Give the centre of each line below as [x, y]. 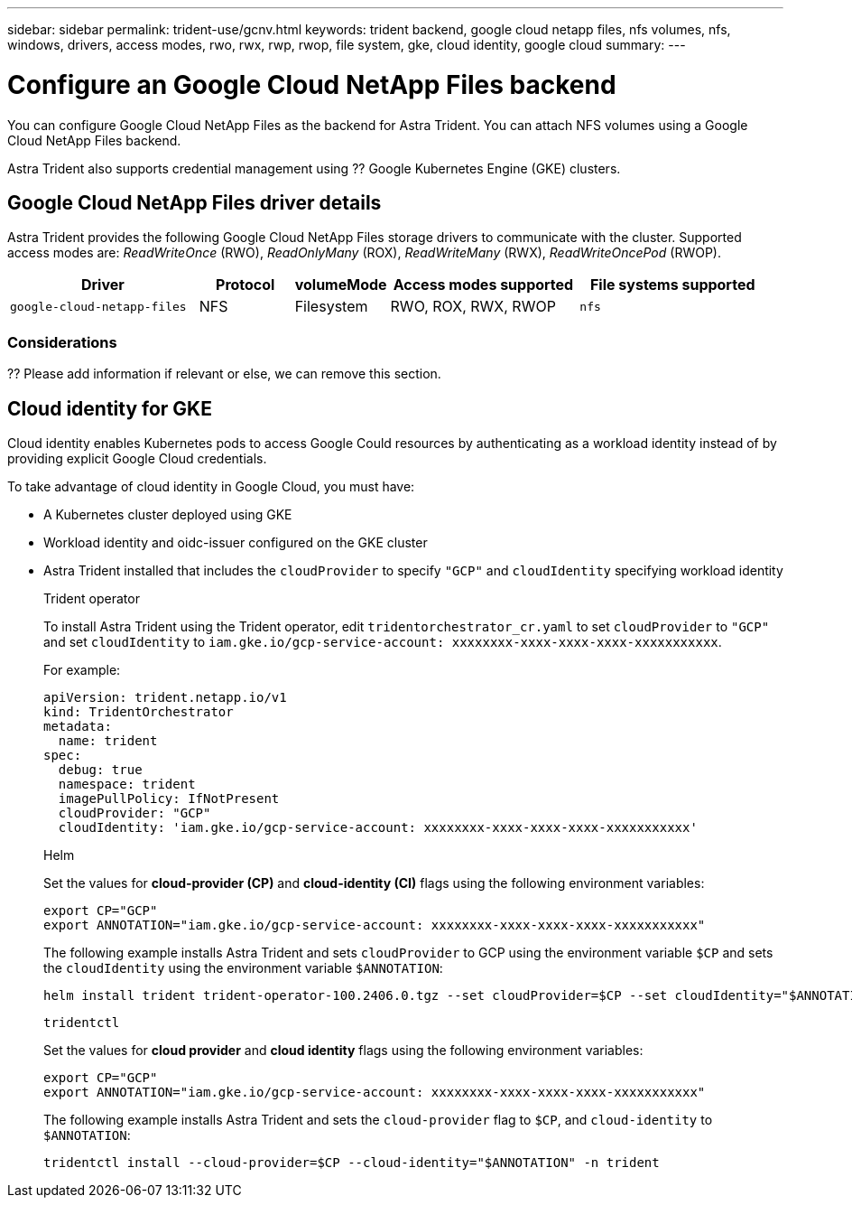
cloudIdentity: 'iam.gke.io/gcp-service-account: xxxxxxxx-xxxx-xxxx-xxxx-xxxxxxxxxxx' [378, 827]
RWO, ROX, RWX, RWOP [473, 307]
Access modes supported [483, 285]
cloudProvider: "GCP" [134, 813]
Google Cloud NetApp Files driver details [194, 202]
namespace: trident [127, 784]
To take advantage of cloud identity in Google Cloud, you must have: [211, 486]
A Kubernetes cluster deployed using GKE [168, 514]
